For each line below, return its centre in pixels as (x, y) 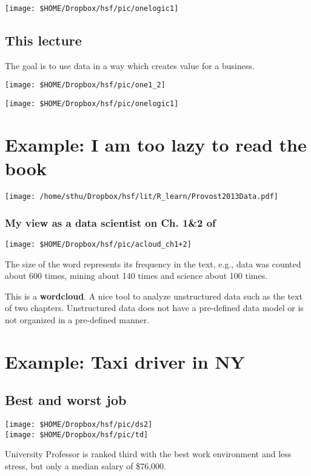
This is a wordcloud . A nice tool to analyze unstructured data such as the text (154, 296)
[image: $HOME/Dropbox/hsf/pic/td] (77, 434)
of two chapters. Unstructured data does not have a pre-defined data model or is (154, 308)
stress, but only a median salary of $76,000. (85, 466)
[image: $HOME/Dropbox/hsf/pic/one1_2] (85, 85)
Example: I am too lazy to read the (156, 144)
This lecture (43, 40)
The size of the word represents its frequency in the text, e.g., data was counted (153, 263)
